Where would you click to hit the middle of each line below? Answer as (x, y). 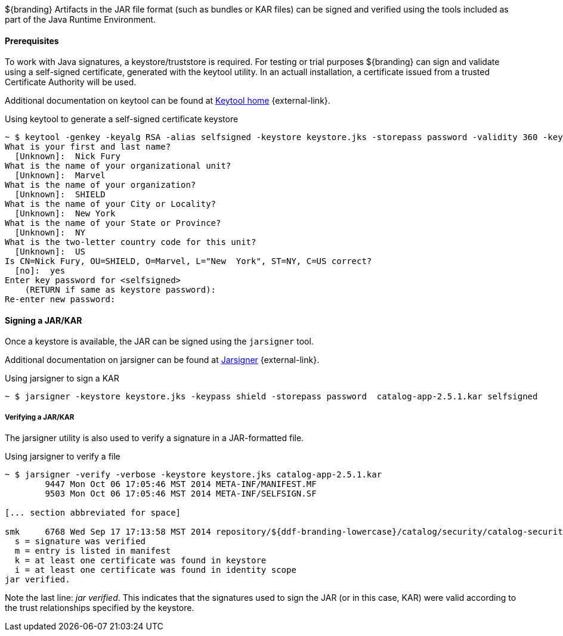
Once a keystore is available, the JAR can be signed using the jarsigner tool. (159, 342)
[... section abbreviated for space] (93, 513)
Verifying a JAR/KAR (40, 417)
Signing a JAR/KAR (44, 320)
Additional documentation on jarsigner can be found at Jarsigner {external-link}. (162, 360)
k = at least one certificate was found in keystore (140, 561)
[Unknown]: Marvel (60, 176)
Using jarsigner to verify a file (63, 457)
